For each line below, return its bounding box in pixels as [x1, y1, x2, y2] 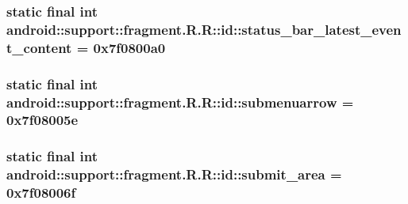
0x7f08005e [6, 110, 79, 130]
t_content [6, 37, 72, 57]
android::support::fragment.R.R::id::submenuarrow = [6, 92, 354, 111]
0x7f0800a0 [93, 37, 166, 57]
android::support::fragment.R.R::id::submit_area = [6, 164, 342, 184]
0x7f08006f [6, 183, 76, 202]
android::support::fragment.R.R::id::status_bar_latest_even [6, 19, 402, 39]
